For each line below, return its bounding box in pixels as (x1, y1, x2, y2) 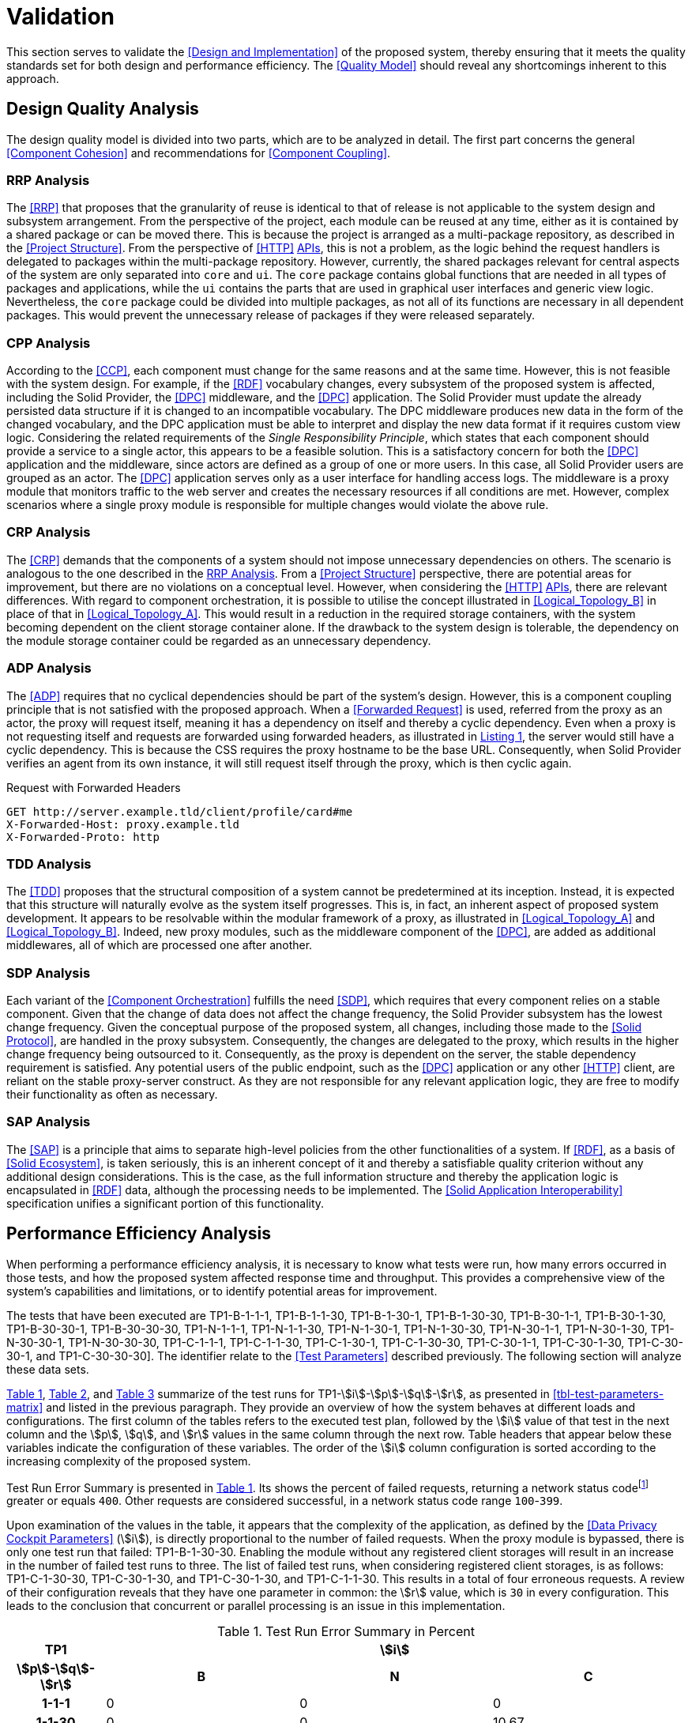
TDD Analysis (6, 855, 92, 872)
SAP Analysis (6, 1114, 91, 1130)
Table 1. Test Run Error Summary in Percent (216, 1623, 476, 1640)
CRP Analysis (6, 524, 91, 541)
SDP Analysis (6, 964, 91, 981)
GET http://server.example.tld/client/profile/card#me (6, 805, 353, 818)
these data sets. (6, 1362, 89, 1376)
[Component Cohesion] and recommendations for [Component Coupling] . (6, 145, 391, 160)
